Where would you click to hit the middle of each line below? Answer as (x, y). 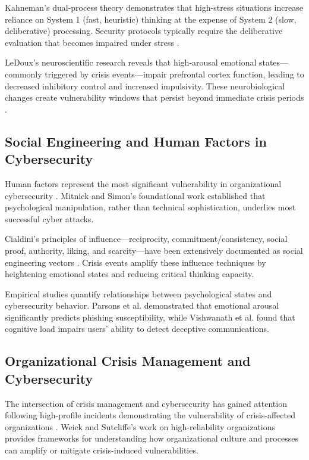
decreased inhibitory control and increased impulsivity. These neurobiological (145, 86)
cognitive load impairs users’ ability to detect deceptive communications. (137, 329)
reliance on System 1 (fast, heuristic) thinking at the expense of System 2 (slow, (151, 19)
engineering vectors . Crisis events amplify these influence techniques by (135, 262)
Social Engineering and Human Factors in (136, 141)
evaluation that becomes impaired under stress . (92, 42)
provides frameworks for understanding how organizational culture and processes (152, 438)
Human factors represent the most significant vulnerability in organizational (143, 183)
